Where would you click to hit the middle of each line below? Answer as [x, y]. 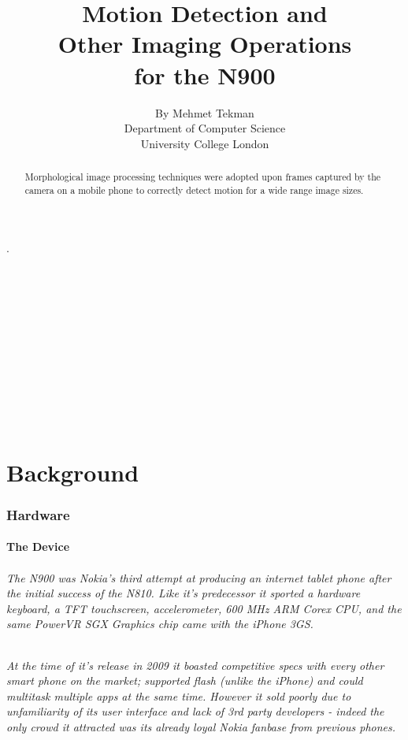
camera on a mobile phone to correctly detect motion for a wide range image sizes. [194, 190]
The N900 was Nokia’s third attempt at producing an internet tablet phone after [199, 577]
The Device [38, 547]
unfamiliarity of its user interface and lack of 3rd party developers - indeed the [195, 711]
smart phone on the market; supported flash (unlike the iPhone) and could [185, 681]
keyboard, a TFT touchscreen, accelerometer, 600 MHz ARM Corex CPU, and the [204, 608]
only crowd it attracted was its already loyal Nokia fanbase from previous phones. [201, 726]
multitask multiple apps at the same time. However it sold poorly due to [179, 695]
